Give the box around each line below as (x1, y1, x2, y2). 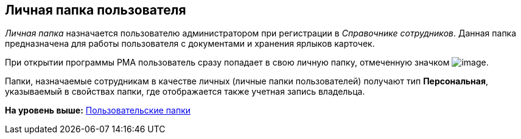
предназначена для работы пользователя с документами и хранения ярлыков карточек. (5, 38, 375, 49)
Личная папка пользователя (5, 2, 186, 18)
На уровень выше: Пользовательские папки (5, 105, 191, 116)
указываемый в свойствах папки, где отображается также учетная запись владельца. (5, 86, 365, 97)
